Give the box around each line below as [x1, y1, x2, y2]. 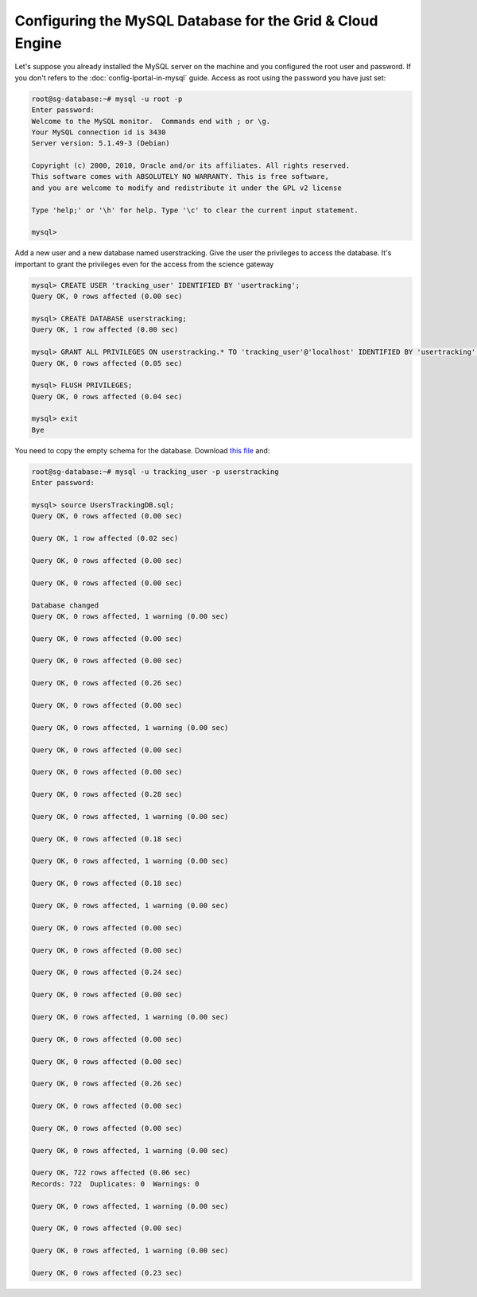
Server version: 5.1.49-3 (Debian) [31, 139, 170, 148]
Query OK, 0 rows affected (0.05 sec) [31, 359, 183, 367]
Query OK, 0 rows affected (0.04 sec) [31, 392, 183, 401]
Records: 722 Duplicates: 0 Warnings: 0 [31, 1179, 200, 1188]
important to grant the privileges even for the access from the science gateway [14, 259, 274, 269]
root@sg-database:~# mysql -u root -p [31, 94, 183, 103]
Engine [14, 34, 62, 52]
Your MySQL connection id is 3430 [31, 127, 166, 137]
